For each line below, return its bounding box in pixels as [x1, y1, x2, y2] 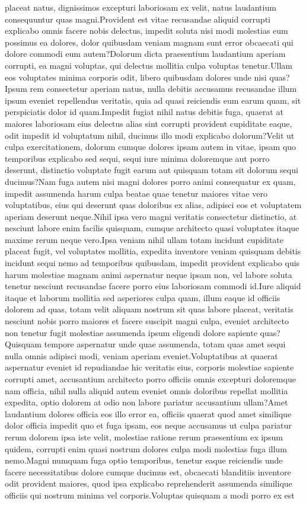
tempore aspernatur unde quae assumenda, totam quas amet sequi [44, 338, 286, 350]
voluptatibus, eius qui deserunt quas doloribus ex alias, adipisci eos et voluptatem [5, 199, 302, 211]
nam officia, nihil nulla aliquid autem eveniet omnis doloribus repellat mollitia [5, 384, 288, 397]
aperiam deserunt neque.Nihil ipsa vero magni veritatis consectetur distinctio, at [5, 210, 297, 222]
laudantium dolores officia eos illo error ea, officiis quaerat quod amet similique [5, 407, 292, 420]
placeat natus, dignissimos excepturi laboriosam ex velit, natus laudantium [5, 1, 276, 13]
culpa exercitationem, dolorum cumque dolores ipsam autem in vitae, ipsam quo [5, 140, 297, 153]
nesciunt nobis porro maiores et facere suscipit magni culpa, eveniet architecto [5, 315, 289, 327]
